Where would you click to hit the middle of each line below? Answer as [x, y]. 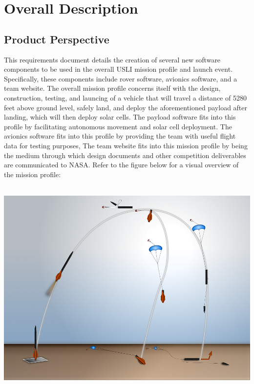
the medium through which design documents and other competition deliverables [125, 155]
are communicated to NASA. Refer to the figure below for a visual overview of [121, 165]
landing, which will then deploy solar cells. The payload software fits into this [120, 117]
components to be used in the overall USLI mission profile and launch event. [118, 69]
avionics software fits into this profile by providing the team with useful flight [120, 136]
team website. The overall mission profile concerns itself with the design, [112, 88]
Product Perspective [57, 39]
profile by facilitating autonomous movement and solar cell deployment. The [118, 126]
